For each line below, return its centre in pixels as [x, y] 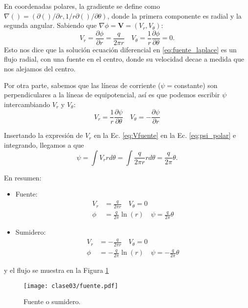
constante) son [196, 85]
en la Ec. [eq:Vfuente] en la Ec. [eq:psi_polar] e [165, 135]
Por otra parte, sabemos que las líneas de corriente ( [82, 85]
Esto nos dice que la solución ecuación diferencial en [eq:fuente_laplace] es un [120, 49]
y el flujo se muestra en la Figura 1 [56, 270]
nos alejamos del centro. [40, 69]
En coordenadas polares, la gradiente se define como [82, 6]
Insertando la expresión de [44, 135]
